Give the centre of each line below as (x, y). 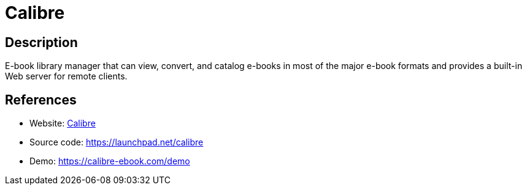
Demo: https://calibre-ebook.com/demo (110, 161)
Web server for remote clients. (66, 76)
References (41, 100)
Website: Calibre (63, 123)
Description (41, 42)
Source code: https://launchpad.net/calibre (117, 142)
